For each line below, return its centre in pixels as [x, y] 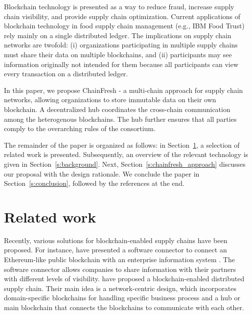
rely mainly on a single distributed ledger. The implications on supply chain [118, 35]
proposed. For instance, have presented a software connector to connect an [115, 250]
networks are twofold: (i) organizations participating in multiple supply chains [121, 45]
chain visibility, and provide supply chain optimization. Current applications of [122, 16]
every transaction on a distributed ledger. [66, 74]
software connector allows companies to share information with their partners [120, 269]
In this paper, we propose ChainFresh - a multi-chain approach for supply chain [124, 90]
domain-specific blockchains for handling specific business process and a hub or [122, 298]
